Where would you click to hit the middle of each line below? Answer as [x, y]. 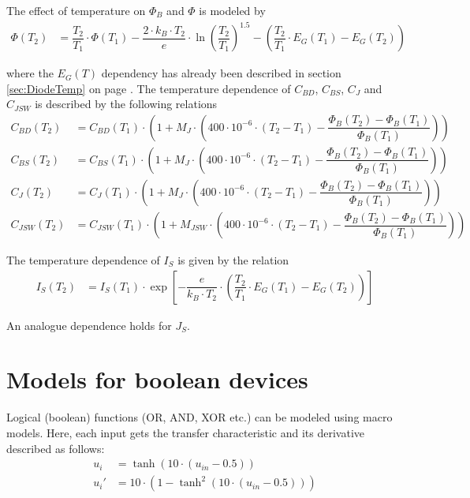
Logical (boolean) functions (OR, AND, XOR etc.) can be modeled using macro [200, 417]
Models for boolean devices [157, 379]
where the [30, 73]
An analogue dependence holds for [89, 325]
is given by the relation [233, 260]
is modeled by [232, 10]
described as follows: [56, 448]
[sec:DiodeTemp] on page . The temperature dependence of [149, 88]
